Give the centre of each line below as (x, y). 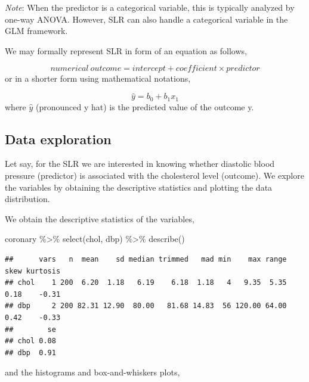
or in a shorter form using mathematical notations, (98, 78)
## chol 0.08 (30, 341)
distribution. (27, 199)
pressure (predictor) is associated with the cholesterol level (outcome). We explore (154, 176)
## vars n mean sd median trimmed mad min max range (146, 259)
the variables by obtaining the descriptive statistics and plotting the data (139, 187)
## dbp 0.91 (30, 353)
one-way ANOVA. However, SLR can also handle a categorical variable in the (146, 19)
